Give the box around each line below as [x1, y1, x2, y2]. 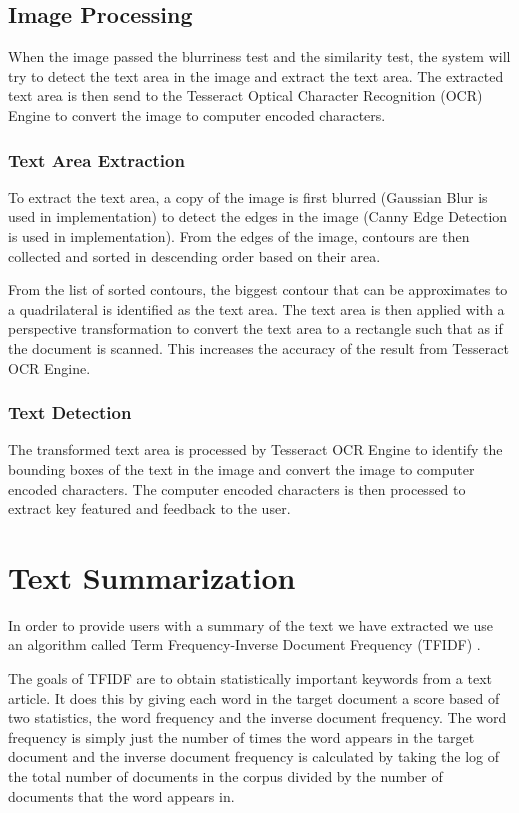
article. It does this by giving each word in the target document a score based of [8, 687, 500, 708]
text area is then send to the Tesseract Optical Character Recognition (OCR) [8, 85, 483, 106]
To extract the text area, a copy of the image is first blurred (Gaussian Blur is [8, 186, 488, 207]
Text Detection [8, 400, 132, 425]
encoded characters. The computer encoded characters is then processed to [8, 478, 466, 499]
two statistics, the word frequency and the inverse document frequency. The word [8, 707, 507, 728]
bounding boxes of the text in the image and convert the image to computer [8, 458, 475, 479]
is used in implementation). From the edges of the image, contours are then [8, 225, 470, 246]
